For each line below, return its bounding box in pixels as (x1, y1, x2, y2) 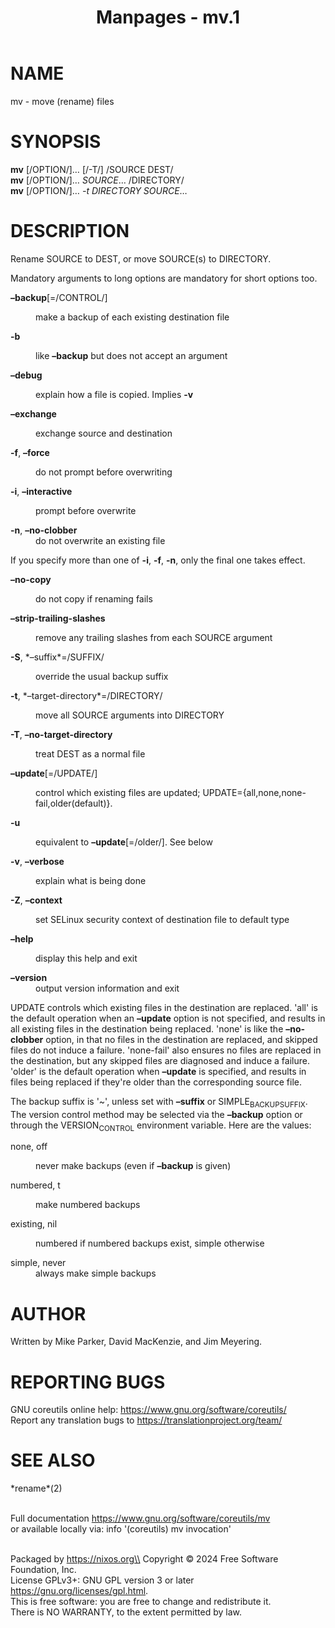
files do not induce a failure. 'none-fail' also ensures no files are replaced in (10, 1044, 322, 1056)
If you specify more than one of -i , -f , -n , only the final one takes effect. (10, 554, 306, 566)
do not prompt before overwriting (35, 466, 173, 478)
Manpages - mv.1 (95, 6, 241, 29)
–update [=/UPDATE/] (10, 767, 98, 779)
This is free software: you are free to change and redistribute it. (10, 1596, 272, 1608)
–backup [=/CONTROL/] (10, 291, 108, 303)
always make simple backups (35, 1267, 157, 1280)
